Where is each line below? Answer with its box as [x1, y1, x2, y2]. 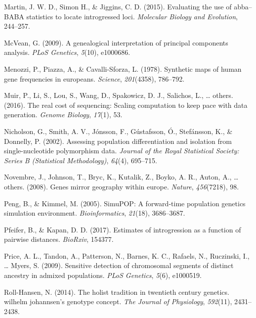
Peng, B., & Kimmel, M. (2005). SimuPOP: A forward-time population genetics [4, 198, 246, 208]
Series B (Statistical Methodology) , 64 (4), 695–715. [4, 155, 157, 165]
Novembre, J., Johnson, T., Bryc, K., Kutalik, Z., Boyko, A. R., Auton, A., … [4, 172, 239, 182]
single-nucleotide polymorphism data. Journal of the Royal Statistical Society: [4, 145, 239, 156]
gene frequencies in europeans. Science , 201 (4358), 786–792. [4, 73, 185, 84]
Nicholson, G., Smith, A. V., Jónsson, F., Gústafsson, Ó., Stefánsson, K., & [4, 126, 233, 136]
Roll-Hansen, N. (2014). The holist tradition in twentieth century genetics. [4, 286, 229, 297]
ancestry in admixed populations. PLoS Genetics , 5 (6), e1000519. [4, 270, 202, 280]
